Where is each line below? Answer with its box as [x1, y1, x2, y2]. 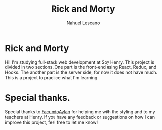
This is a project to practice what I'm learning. [5, 74, 99, 80]
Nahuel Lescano [66, 20, 100, 26]
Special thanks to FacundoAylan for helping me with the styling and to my [5, 108, 155, 115]
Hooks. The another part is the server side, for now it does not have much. [5, 69, 158, 75]
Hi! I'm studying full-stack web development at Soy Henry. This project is [5, 59, 155, 65]
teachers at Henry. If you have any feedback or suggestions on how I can [5, 114, 155, 120]
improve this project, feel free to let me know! [5, 119, 98, 125]
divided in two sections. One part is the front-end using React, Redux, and [5, 64, 157, 70]
